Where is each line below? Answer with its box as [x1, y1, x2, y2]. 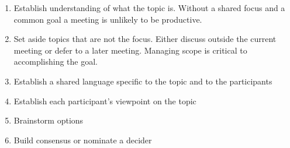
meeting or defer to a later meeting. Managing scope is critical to [13, 44, 247, 56]
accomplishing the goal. [13, 55, 98, 68]
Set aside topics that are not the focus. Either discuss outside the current [13, 33, 277, 45]
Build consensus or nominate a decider [13, 133, 152, 146]
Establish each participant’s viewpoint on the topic [13, 94, 196, 107]
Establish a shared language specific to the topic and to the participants [13, 75, 272, 87]
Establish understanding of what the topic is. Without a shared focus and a [13, 2, 285, 13]
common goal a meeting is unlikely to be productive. [13, 13, 202, 25]
